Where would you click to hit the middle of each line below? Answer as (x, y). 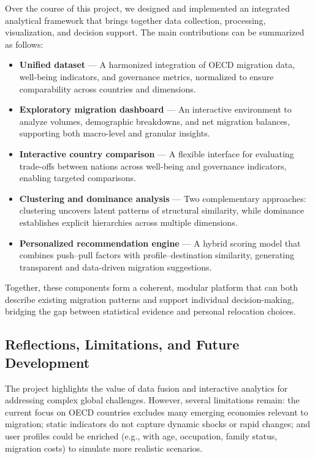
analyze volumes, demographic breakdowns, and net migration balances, (154, 121)
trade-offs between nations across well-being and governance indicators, (153, 166)
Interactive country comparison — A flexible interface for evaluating (157, 153)
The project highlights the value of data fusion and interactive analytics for (146, 388)
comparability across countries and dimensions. (108, 88)
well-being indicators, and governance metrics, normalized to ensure (146, 76)
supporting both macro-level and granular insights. (115, 133)
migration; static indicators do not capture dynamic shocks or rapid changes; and (157, 424)
